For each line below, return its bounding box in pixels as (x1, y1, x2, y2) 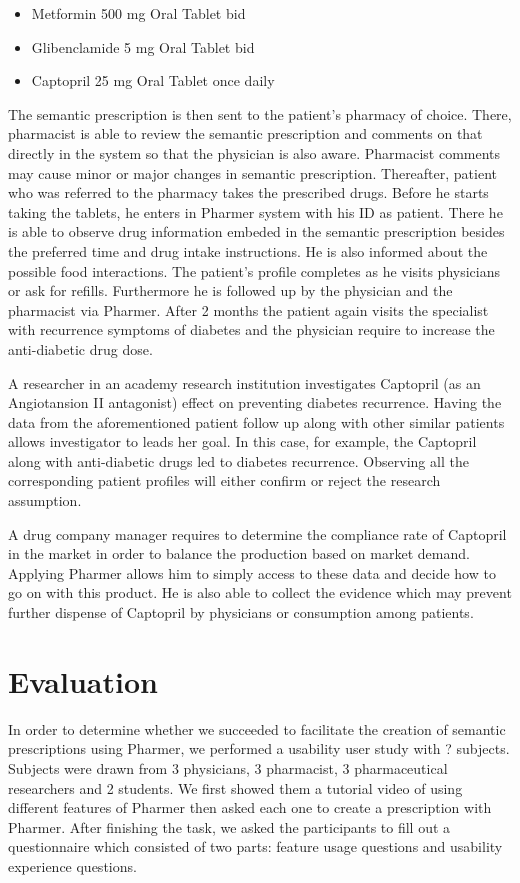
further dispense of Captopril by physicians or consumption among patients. (8, 602, 474, 623)
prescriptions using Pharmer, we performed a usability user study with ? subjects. (8, 738, 510, 759)
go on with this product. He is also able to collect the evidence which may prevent (8, 582, 512, 603)
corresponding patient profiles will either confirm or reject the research (8, 470, 441, 491)
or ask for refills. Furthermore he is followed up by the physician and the (8, 280, 453, 301)
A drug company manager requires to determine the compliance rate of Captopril (8, 523, 507, 544)
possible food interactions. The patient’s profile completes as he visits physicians (8, 260, 500, 281)
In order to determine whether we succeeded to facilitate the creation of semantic (8, 718, 506, 739)
